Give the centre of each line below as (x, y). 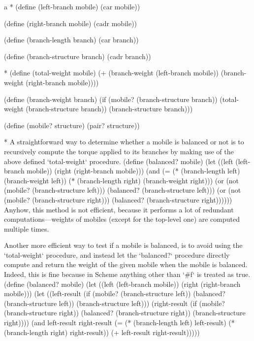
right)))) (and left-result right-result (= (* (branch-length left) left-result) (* (119, 323)
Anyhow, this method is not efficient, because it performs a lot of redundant (119, 209)
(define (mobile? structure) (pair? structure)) (72, 125)
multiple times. (27, 228)
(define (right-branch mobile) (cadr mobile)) (71, 23)
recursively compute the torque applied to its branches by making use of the (119, 151)
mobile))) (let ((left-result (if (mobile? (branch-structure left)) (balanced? (115, 293)
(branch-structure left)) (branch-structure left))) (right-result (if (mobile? (114, 303)
